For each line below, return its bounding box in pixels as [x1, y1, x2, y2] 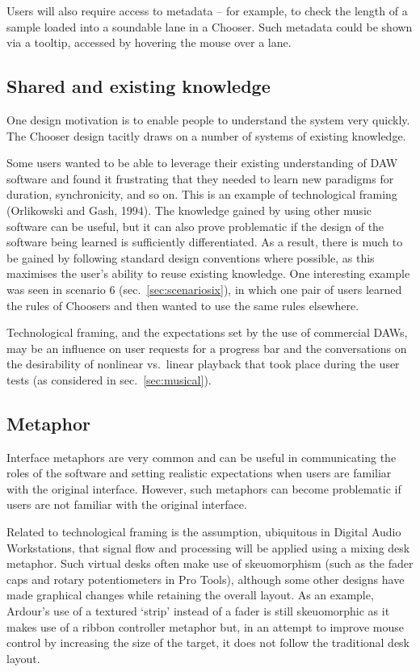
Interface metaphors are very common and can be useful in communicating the [6, 448, 397, 465]
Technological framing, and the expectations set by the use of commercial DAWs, [6, 324, 408, 341]
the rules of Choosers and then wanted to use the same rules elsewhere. [6, 296, 359, 313]
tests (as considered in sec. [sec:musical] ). [6, 371, 212, 388]
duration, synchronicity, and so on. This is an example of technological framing [6, 186, 397, 203]
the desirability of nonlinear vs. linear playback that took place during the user [6, 355, 400, 372]
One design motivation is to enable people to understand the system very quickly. [6, 111, 410, 128]
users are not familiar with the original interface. [6, 496, 247, 513]
